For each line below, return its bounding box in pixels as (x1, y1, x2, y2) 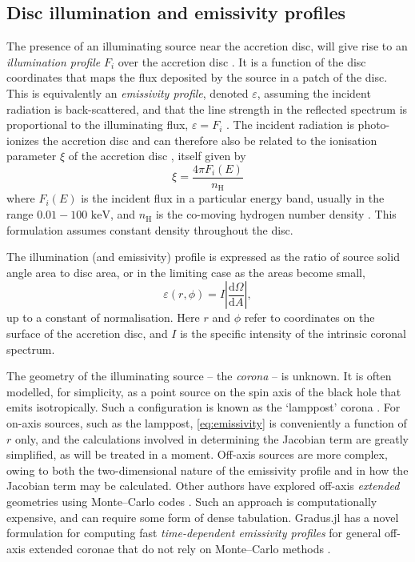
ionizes (6, 131, 39, 148)
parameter (6, 147, 57, 164)
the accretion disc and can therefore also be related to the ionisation (42, 131, 377, 148)
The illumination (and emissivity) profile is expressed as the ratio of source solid (6, 248, 400, 265)
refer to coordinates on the (244, 309, 375, 326)
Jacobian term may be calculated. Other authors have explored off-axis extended (6, 477, 400, 494)
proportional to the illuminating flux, (6, 116, 189, 133)
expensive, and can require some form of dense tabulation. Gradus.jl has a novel (6, 508, 399, 525)
